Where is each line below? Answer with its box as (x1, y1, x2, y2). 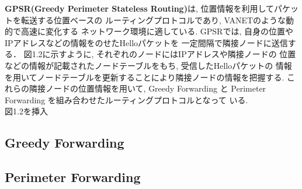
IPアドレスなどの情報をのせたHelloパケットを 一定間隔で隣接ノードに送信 (5, 36, 288, 48)
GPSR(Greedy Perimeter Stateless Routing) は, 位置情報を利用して (5, 2, 275, 14)
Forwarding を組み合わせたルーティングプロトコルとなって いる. (5, 93, 248, 106)
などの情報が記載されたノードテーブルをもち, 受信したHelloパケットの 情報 (5, 59, 292, 71)
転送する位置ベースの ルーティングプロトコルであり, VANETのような (20, 13, 286, 26)
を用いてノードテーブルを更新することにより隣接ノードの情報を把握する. (5, 71, 284, 83)
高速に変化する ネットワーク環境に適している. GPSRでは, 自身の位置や (20, 25, 293, 37)
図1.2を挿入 (5, 105, 48, 117)
